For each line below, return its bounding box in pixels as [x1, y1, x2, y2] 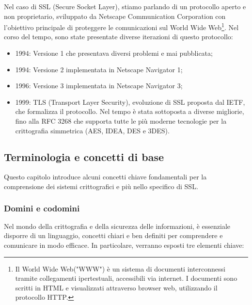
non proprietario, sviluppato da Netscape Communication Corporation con [4, 11, 226, 21]
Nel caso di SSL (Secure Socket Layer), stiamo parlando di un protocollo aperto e [4, 1, 246, 11]
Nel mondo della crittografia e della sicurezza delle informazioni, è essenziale [4, 221, 231, 231]
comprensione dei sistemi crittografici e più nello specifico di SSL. [4, 181, 198, 191]
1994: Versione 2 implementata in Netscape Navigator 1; [15, 64, 183, 74]
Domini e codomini [4, 202, 80, 214]
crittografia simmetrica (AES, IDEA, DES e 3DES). [15, 125, 170, 135]
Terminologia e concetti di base [4, 149, 164, 164]
